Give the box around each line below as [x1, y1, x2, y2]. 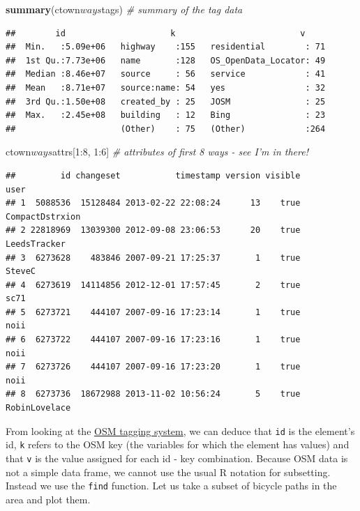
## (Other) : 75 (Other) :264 [6, 123, 326, 134]
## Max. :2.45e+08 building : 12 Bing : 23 [6, 110, 326, 121]
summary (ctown [6, 2, 80, 16]
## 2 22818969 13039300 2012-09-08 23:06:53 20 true [6, 225, 301, 236]
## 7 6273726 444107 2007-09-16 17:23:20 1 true [6, 362, 301, 372]
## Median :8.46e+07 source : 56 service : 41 [6, 69, 326, 79]
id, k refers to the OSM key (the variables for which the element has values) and [6, 437, 350, 452]
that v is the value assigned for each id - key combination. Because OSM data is [6, 450, 348, 465]
